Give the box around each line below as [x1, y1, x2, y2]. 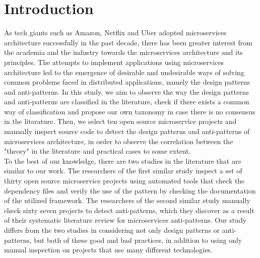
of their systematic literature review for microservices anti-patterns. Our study [4, 215, 247, 225]
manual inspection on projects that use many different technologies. [4, 244, 213, 255]
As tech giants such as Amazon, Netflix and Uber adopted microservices [4, 27, 227, 38]
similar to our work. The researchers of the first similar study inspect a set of [4, 165, 242, 176]
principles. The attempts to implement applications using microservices [4, 56, 224, 67]
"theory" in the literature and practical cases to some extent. [4, 146, 191, 156]
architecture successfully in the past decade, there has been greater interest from [4, 37, 253, 47]
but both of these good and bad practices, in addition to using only [34, 234, 242, 245]
